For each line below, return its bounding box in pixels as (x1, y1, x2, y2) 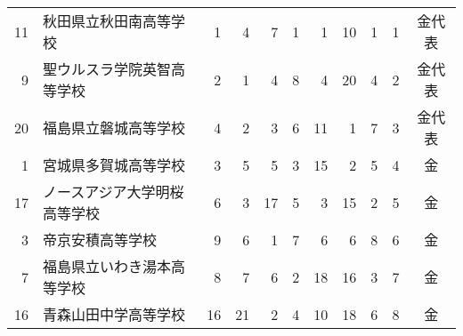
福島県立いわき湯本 (43, 256, 172, 276)
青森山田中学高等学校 (43, 304, 186, 324)
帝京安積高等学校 (43, 229, 158, 250)
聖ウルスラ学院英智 (43, 59, 172, 79)
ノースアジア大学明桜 (43, 181, 184, 202)
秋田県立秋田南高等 (43, 11, 172, 31)
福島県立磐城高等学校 (43, 117, 186, 138)
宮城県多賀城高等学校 (43, 155, 186, 175)
